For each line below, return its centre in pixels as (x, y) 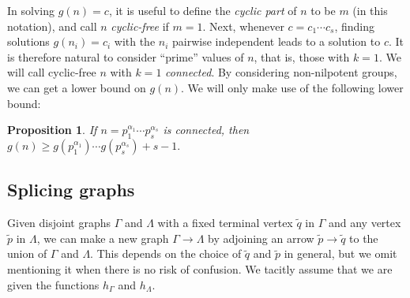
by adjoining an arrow (261, 238)
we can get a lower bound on (77, 87)
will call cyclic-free (52, 72)
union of (27, 253)
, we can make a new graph (103, 238)
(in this (370, 10)
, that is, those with (302, 56)
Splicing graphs (71, 190)
